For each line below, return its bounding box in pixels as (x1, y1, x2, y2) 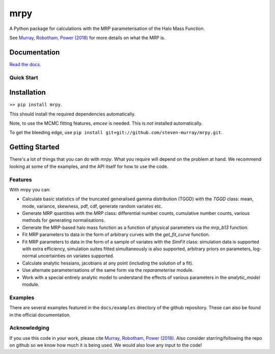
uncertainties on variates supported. (38, 253, 115, 259)
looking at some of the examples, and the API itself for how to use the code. (9, 163, 169, 169)
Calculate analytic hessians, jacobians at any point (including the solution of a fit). (22, 260, 194, 266)
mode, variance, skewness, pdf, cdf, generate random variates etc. (22, 203, 163, 209)
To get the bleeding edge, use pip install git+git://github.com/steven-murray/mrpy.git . (9, 130, 223, 136)
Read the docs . (9, 61, 41, 67)
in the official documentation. (9, 312, 71, 318)
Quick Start (9, 74, 38, 81)
